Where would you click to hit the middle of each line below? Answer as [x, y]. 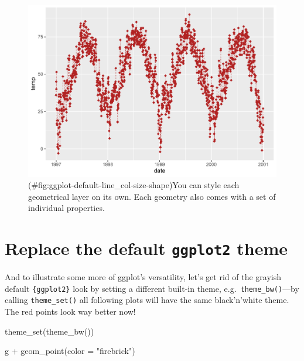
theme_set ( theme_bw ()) [49, 331]
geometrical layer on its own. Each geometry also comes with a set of [152, 196]
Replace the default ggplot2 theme [146, 248]
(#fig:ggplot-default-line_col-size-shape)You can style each [134, 185]
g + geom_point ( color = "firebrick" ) [70, 351]
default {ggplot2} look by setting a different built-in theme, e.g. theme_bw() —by [152, 288]
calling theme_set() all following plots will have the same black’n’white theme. [147, 300]
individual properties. [66, 208]
